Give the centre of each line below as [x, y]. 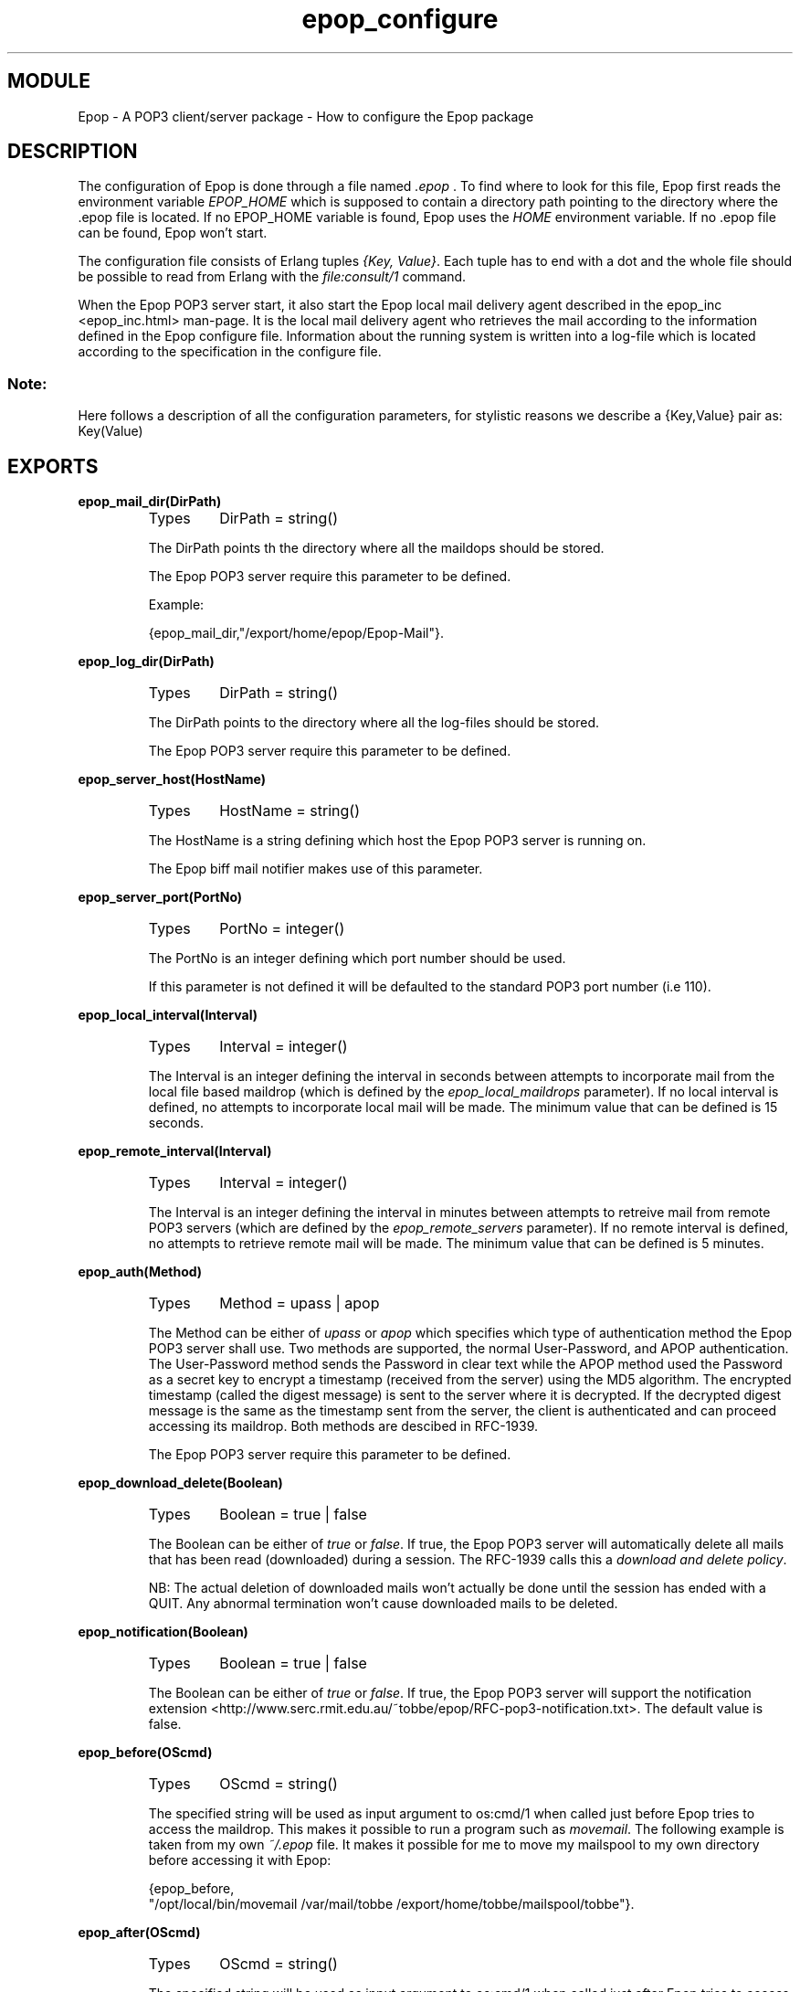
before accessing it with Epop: [240, 1860]
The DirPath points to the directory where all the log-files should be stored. [374, 723]
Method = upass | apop [300, 1303]
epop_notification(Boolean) [163, 1632]
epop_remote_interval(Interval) [175, 1151]
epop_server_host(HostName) [172, 779]
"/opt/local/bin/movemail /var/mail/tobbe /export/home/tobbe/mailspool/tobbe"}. [391, 1904]
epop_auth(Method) [140, 1272]
